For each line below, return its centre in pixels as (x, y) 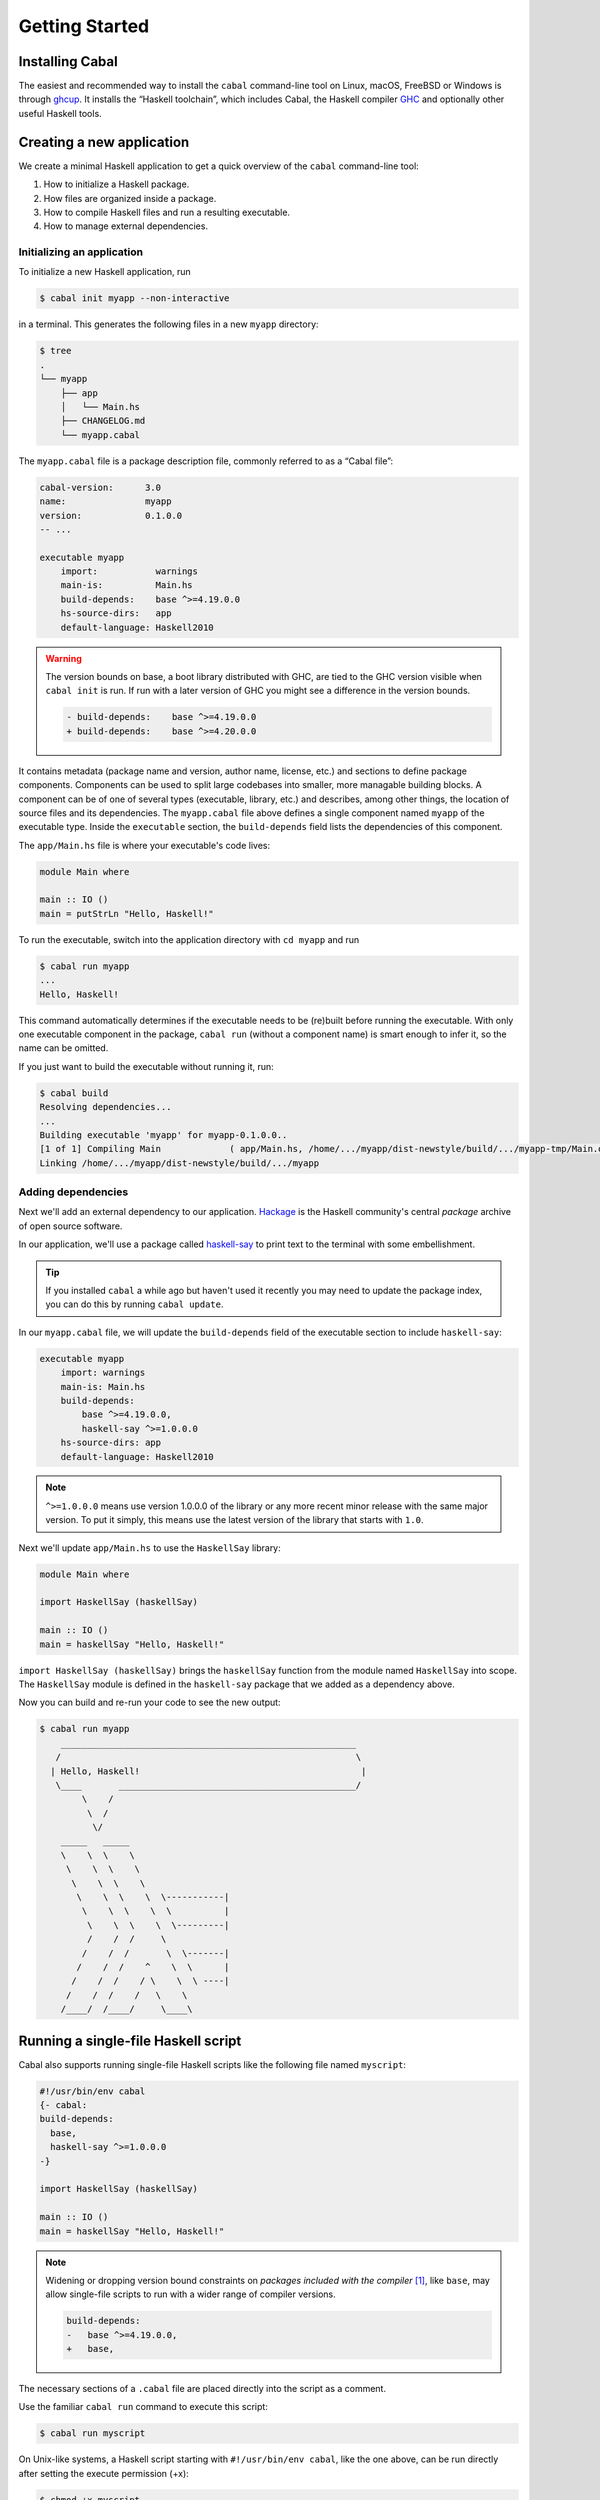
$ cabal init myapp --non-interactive (134, 298)
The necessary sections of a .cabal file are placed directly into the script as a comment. (202, 2389)
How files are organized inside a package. (130, 198)
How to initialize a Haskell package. (116, 184)
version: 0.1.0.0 (111, 515)
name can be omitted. (63, 1048)
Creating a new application (104, 141)
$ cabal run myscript (92, 2433)
